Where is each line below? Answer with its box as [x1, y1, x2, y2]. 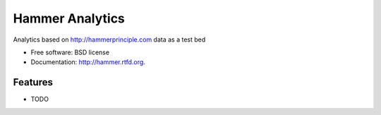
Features [13, 76, 53, 88]
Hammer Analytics [13, 11, 125, 26]
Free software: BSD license [30, 48, 109, 56]
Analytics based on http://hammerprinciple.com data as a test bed [13, 35, 206, 44]
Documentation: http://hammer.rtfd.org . [30, 58, 146, 66]
